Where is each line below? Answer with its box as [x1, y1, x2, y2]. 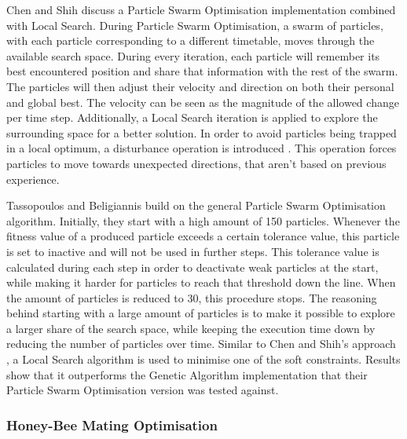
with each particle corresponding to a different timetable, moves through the [6, 32, 375, 49]
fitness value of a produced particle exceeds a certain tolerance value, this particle [6, 228, 400, 244]
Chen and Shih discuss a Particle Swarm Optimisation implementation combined [6, 2, 396, 17]
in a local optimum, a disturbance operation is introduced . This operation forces [6, 140, 397, 156]
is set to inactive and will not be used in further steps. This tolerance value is [6, 243, 379, 259]
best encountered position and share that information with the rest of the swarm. [6, 63, 398, 79]
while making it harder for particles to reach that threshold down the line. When [6, 274, 396, 291]
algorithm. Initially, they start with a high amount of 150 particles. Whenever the [6, 212, 400, 229]
